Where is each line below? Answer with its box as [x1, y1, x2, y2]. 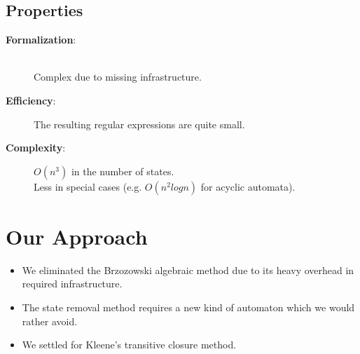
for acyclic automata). [200, 179, 296, 193]
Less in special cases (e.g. [34, 179, 142, 193]
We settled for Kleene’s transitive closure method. [22, 337, 237, 352]
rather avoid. [22, 313, 78, 328]
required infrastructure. [22, 276, 123, 291]
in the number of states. [71, 163, 174, 178]
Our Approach [6, 222, 148, 250]
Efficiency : [6, 93, 56, 107]
